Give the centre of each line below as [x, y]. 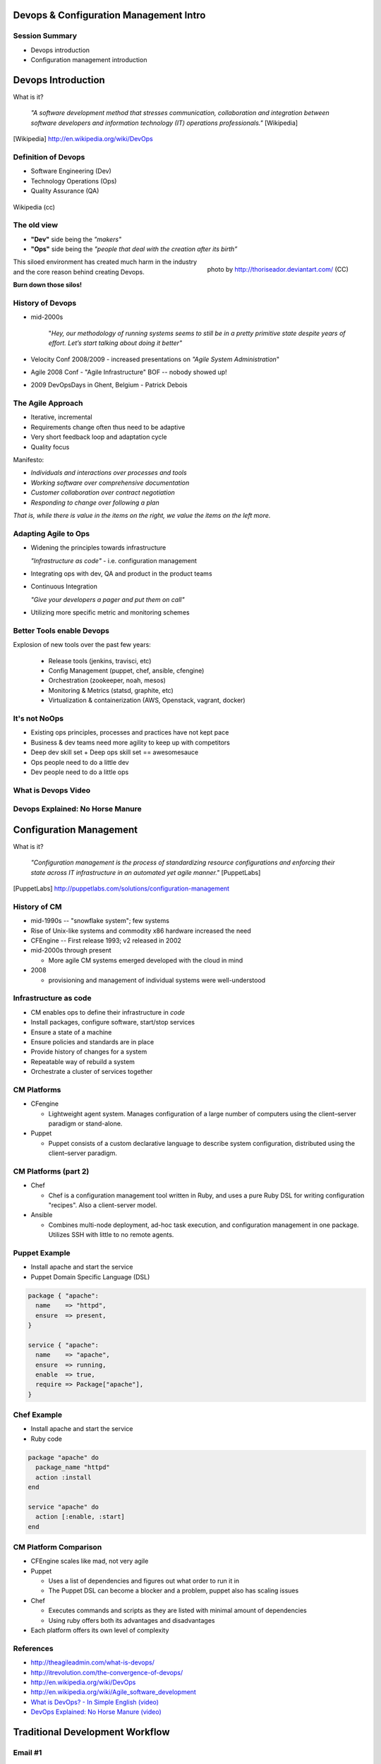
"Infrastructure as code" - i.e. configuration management [114, 560]
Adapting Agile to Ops [52, 533]
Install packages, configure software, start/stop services [113, 1022]
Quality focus [50, 447]
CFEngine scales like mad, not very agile [90, 1561]
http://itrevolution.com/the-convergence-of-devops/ [107, 1672]
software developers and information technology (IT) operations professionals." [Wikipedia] [164, 123]
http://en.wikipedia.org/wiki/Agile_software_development [114, 1692]
